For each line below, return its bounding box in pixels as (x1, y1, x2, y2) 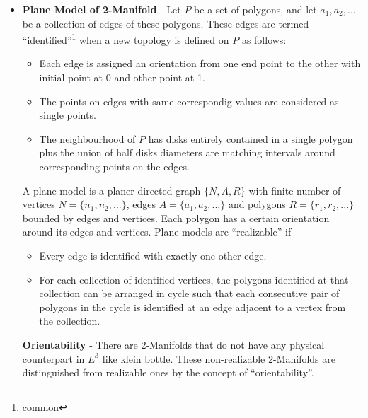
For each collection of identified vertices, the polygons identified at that (39, 272, 349, 286)
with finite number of (248, 182, 341, 197)
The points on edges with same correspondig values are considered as (39, 93, 339, 108)
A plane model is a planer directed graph (22, 182, 201, 197)
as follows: (241, 32, 287, 47)
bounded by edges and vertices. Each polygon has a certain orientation (22, 210, 330, 225)
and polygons (228, 197, 286, 211)
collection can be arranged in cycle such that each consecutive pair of (39, 286, 340, 301)
